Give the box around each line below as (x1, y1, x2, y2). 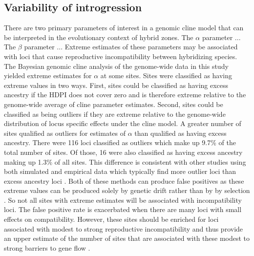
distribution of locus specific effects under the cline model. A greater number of (4, 118, 241, 128)
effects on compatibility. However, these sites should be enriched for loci (4, 214, 219, 224)
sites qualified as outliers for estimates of (4, 128, 126, 138)
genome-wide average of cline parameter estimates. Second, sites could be (4, 99, 223, 109)
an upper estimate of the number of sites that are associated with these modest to (4, 233, 250, 243)
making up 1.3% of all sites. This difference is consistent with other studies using (4, 156, 246, 167)
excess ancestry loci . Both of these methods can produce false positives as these (4, 175, 244, 186)
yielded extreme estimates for (4, 70, 92, 81)
